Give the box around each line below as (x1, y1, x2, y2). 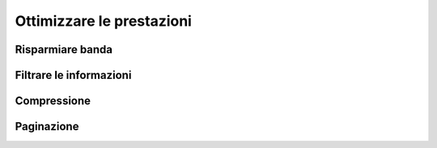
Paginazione (15, 120, 79, 134)
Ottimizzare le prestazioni (15, 12, 192, 30)
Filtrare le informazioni (15, 68, 132, 82)
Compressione (15, 94, 91, 108)
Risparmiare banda (15, 43, 113, 56)
